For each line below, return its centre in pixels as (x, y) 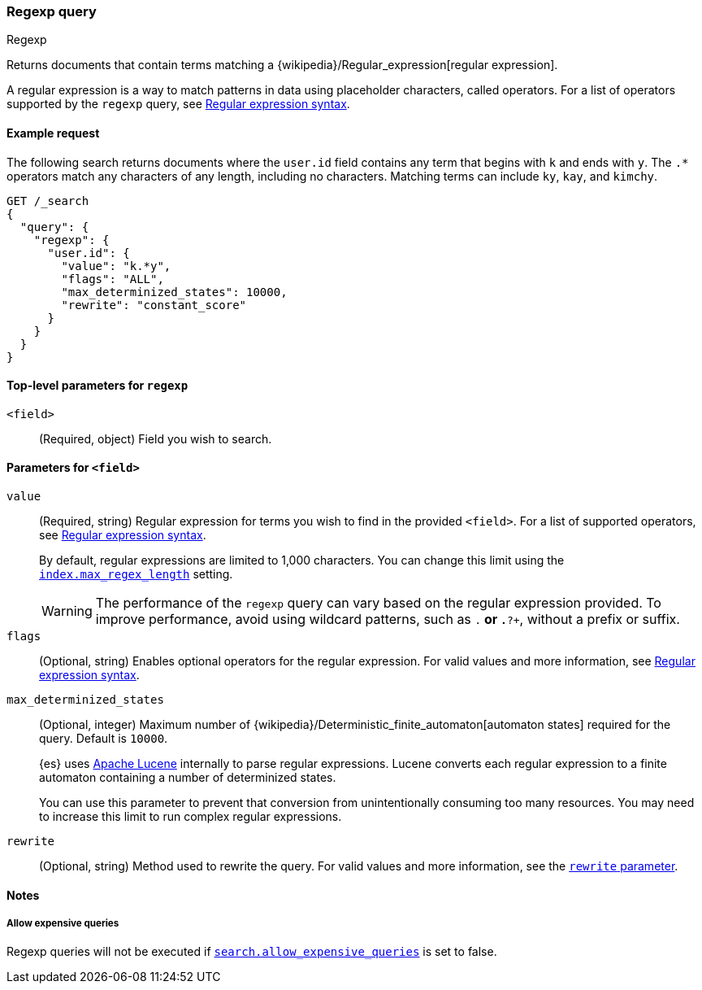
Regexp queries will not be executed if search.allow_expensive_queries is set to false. (252, 952)
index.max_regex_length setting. (136, 574)
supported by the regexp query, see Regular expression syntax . (178, 104)
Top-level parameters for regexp (97, 386)
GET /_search (48, 201)
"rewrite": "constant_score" (154, 305)
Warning (67, 611)
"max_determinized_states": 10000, (174, 292)
